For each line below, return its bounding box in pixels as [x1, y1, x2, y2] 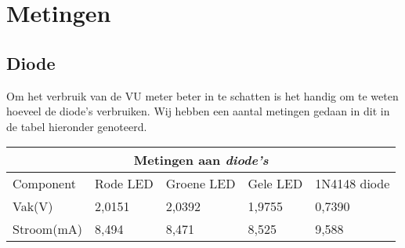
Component [13, 174, 76, 193]
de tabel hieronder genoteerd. [6, 118, 147, 134]
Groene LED [165, 174, 236, 193]
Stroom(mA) [13, 220, 82, 239]
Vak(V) [13, 197, 53, 216]
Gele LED [248, 174, 303, 193]
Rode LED [94, 174, 154, 193]
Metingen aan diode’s [133, 151, 269, 170]
